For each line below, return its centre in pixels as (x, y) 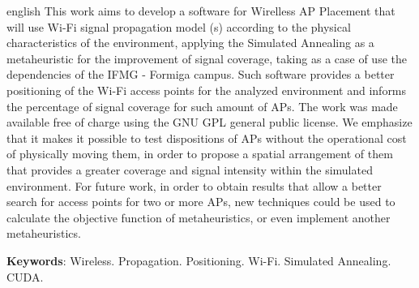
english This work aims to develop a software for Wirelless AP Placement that (201, 11)
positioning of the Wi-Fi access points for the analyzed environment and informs (207, 90)
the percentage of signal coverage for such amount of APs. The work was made (202, 106)
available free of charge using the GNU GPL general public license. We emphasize (209, 122)
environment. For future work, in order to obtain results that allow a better (194, 185)
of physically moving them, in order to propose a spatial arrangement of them (200, 154)
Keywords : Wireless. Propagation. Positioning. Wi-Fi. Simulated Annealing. (199, 260)
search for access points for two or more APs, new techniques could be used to (201, 202)
